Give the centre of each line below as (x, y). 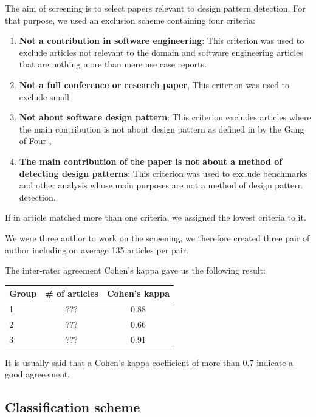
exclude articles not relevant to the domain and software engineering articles (161, 52)
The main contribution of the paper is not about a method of (151, 161)
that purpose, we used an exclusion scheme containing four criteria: (130, 20)
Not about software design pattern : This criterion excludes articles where (165, 117)
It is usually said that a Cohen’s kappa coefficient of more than (122, 362)
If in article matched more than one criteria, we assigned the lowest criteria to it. (156, 217)
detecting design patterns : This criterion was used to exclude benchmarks (163, 173)
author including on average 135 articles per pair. (97, 250)
